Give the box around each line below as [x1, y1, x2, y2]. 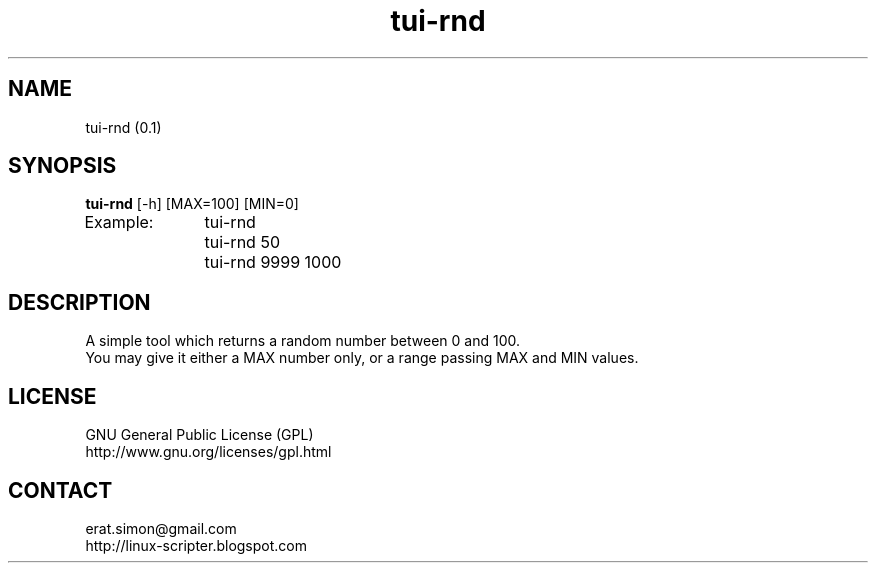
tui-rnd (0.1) [85, 118, 162, 136]
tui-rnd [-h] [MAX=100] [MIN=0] [85, 195, 299, 213]
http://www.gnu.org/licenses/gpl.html [85, 443, 332, 461]
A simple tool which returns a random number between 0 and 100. [85, 332, 520, 350]
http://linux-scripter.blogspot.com [85, 536, 307, 554]
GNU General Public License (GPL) [85, 426, 314, 444]
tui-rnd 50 [204, 232, 280, 253]
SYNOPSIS [8, 153, 117, 179]
